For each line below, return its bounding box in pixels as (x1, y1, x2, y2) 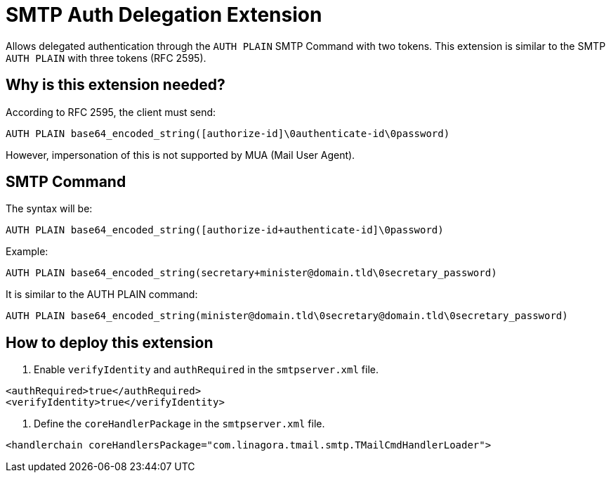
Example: (6, 245, 48, 258)
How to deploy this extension (6, 333, 213, 351)
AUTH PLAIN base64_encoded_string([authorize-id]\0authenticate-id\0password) (6, 127, 450, 139)
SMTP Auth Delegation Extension (6, 3, 322, 27)
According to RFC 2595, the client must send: (6, 105, 216, 118)
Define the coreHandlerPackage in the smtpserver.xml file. (34, 418, 325, 430)
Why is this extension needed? (6, 76, 225, 94)
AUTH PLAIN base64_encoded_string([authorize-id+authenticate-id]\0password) (6, 224, 444, 236)
